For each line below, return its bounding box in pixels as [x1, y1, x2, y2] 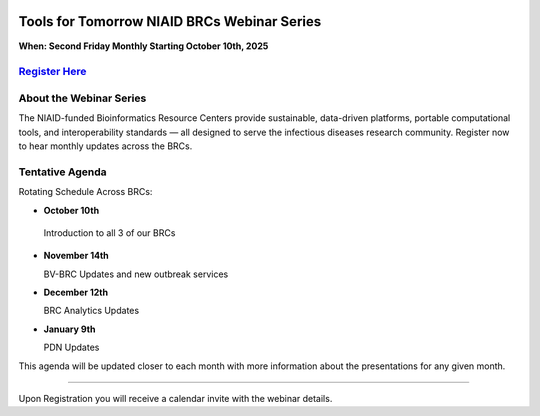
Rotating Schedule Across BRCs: [18, 186, 153, 198]
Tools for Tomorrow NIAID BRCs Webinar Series [18, 13, 322, 30]
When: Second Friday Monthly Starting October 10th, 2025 [18, 40, 269, 52]
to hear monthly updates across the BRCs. [18, 140, 193, 152]
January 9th [43, 323, 96, 335]
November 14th [43, 250, 109, 262]
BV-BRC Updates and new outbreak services [43, 268, 229, 280]
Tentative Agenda [18, 165, 107, 179]
